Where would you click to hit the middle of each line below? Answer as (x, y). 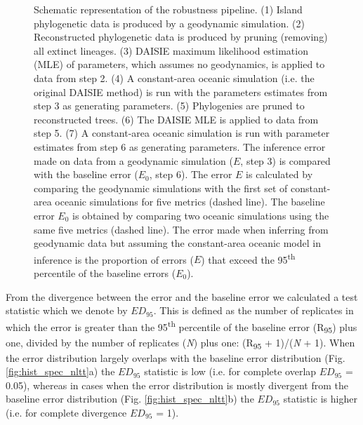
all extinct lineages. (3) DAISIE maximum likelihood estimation (171, 50)
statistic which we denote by (67, 310)
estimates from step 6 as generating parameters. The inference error (180, 146)
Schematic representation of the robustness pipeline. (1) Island (168, 9)
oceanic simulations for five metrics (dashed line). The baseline (190, 202)
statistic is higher (320, 399)
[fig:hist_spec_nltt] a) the (60, 371)
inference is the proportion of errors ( (114, 259)
